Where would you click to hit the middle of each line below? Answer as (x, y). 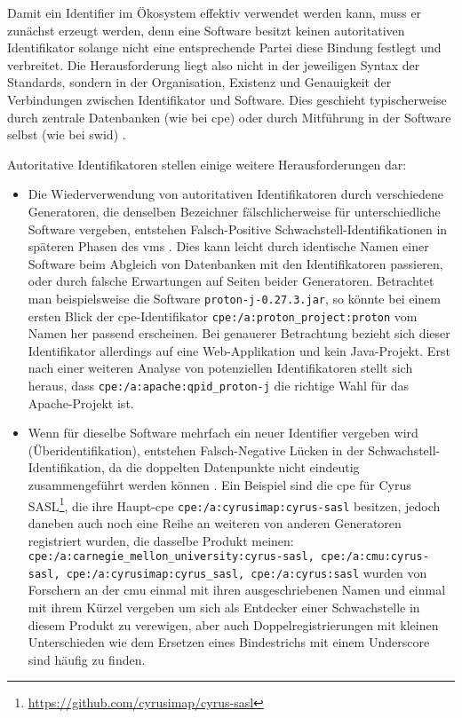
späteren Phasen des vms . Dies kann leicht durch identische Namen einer (228, 246)
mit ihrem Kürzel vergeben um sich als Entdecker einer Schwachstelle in (224, 608)
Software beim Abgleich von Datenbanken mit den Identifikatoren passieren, (235, 263)
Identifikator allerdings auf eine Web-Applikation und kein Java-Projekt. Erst (239, 350)
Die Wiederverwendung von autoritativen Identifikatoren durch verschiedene (236, 194)
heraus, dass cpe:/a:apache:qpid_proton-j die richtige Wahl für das (219, 385)
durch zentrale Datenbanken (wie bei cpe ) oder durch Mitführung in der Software (229, 117)
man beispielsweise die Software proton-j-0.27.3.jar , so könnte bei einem (234, 298)
